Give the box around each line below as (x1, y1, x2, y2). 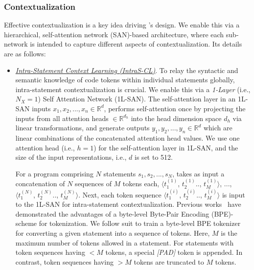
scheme (15, 218, 37, 228)
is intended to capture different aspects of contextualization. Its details (30, 39, 242, 49)
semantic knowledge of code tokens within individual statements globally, (15, 74, 235, 85)
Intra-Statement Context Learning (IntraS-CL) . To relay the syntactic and (15, 65, 238, 75)
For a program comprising (15, 168, 93, 178)
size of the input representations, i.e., (15, 152, 127, 162)
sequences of (75, 178, 112, 189)
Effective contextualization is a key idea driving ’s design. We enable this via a (4, 20, 240, 30)
